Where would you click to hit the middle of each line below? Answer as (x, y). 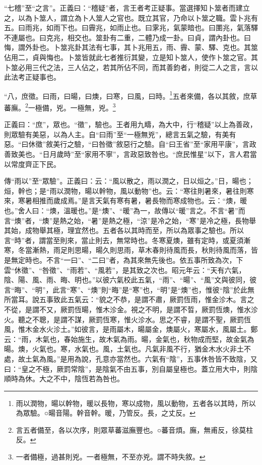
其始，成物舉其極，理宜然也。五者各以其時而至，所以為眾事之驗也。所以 (124, 230)
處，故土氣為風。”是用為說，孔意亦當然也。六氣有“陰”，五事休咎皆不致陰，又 (131, 358)
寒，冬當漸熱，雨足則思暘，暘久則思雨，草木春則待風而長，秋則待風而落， (127, 250)
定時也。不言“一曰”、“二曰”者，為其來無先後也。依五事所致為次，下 (130, 259)
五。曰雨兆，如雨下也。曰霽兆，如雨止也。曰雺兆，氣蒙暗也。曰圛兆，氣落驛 (131, 27)
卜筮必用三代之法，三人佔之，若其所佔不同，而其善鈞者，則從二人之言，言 (127, 67)
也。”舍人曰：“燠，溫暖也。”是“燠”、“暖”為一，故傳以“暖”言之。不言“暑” (121, 210)
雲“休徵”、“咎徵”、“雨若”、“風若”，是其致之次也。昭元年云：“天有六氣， (125, 270)
